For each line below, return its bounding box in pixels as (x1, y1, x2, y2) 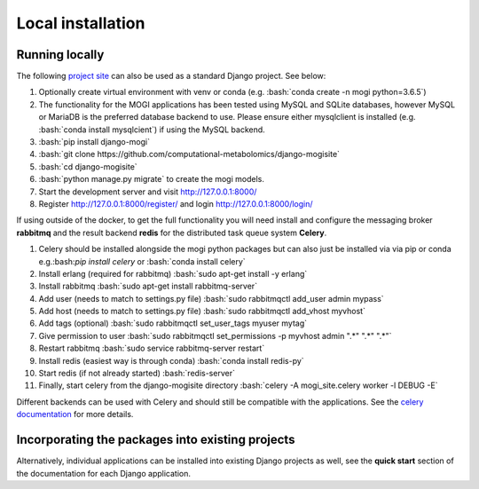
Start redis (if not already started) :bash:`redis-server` (38, 368, 235, 379)
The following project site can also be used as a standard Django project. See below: (16, 71, 326, 82)
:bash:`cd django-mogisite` (38, 161, 137, 172)
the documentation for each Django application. (16, 468, 191, 478)
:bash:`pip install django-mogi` (38, 137, 151, 147)
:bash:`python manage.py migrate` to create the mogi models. (38, 174, 265, 185)
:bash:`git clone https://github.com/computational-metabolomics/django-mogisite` (38, 149, 341, 160)
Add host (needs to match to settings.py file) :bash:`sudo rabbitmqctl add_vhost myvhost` (38, 306, 365, 317)
